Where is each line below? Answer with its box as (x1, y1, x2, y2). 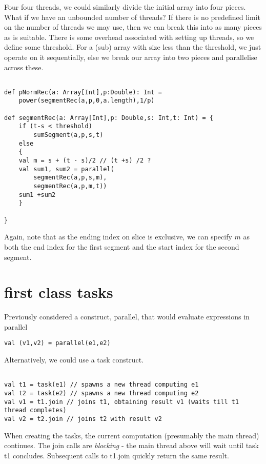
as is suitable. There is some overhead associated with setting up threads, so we (4, 31, 254, 42)
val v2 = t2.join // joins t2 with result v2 (4, 415, 162, 422)
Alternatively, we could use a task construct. (4, 354, 144, 365)
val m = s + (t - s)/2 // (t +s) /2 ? (18, 157, 151, 165)
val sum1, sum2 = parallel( (18, 165, 114, 173)
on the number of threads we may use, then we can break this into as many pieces (4, 22, 262, 32)
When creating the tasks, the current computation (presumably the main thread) (4, 430, 259, 440)
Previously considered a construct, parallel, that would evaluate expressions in (4, 311, 250, 322)
